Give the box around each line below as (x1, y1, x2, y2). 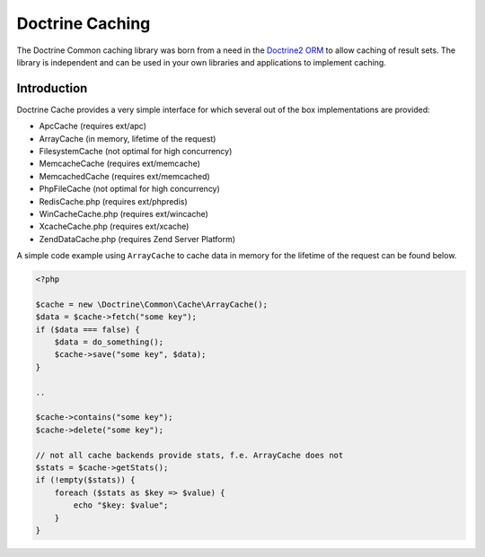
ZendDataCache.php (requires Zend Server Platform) (39, 233, 236, 244)
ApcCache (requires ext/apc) (39, 121, 147, 132)
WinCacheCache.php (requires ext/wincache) (39, 208, 208, 219)
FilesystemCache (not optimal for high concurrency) (39, 146, 233, 157)
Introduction (16, 81, 88, 96)
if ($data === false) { (35, 324, 141, 335)
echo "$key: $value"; (73, 500, 169, 510)
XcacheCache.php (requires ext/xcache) (39, 221, 190, 232)
